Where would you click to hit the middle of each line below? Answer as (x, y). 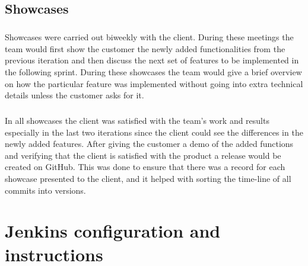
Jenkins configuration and (113, 231)
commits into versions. (45, 190)
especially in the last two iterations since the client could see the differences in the (154, 132)
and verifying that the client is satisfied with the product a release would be (143, 155)
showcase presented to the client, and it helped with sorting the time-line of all (148, 179)
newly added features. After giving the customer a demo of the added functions (149, 144)
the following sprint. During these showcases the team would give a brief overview (153, 71)
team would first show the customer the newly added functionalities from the (145, 48)
